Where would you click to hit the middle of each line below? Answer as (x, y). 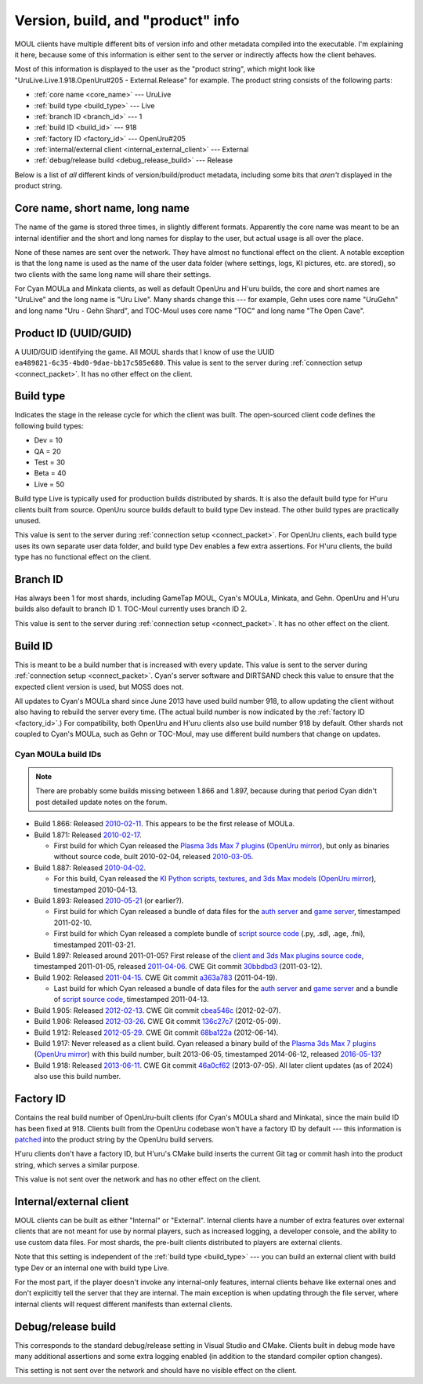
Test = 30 (50, 462)
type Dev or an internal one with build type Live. (92, 1268)
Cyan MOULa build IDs (58, 754)
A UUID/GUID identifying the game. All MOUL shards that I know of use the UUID (145, 351)
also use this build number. (78, 1076)
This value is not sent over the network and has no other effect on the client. (138, 1179)
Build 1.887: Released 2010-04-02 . (90, 868)
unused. (27, 520)
